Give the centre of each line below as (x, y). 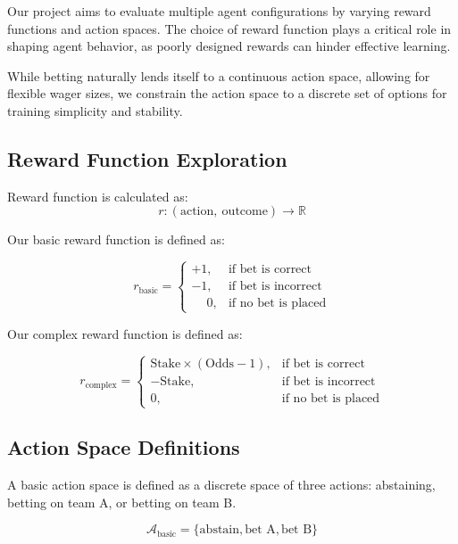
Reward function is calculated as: (98, 196)
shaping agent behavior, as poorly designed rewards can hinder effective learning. (229, 46)
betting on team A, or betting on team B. (122, 502)
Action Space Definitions (124, 447)
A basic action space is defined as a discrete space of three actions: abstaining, (221, 484)
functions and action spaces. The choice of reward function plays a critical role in (229, 28)
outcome (245, 212)
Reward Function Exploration (147, 158)
